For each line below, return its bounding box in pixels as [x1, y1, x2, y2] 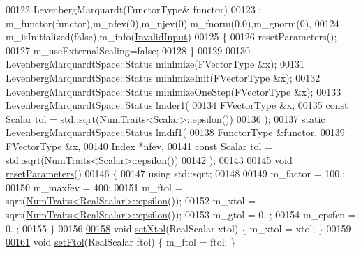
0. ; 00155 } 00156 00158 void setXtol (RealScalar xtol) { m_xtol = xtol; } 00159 [6, 221, 351, 235]
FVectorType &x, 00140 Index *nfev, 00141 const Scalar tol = [6, 138, 272, 153]
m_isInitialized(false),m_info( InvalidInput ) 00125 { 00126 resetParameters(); [6, 29, 337, 44]
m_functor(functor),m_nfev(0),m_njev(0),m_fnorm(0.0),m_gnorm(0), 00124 [6, 15, 339, 30]
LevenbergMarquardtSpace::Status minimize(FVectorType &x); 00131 [6, 57, 305, 71]
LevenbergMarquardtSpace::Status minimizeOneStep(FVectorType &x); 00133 [6, 84, 341, 98]
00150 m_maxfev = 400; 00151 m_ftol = [6, 179, 183, 194]
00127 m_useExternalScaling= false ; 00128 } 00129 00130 [6, 43, 251, 57]
